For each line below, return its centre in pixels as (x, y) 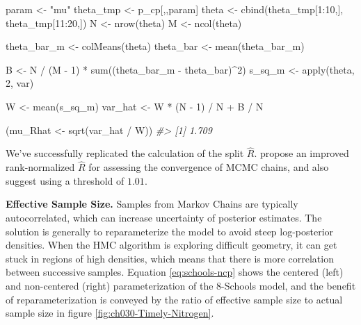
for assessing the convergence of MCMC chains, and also (209, 167)
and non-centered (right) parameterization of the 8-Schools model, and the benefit (181, 285)
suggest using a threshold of (65, 180)
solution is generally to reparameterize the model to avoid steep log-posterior (170, 231)
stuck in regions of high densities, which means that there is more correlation (170, 258)
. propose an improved (302, 153)
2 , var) (20, 83)
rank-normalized (40, 167)
